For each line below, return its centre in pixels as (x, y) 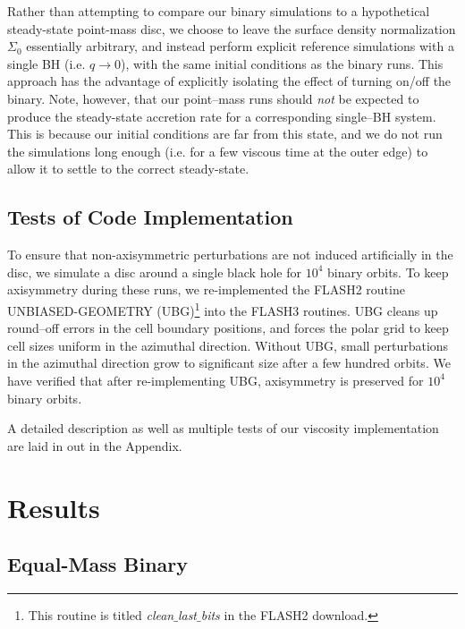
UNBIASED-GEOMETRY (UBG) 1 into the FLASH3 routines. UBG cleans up (223, 309)
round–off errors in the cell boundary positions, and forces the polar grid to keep (228, 328)
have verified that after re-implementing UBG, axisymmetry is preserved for (216, 380)
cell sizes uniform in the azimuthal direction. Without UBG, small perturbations (228, 345)
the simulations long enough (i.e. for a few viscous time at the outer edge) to (218, 151)
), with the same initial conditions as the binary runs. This (282, 63)
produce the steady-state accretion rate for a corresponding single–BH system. (222, 116)
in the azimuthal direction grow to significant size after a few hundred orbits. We (229, 363)
